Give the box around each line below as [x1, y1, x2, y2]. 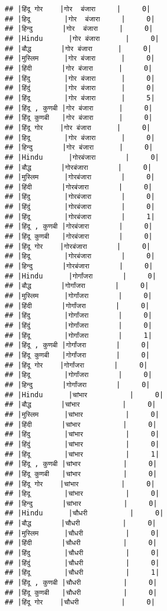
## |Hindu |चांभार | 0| [5, 390, 164, 399]
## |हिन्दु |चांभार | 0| [5, 499, 158, 508]
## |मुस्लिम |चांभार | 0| [5, 410, 159, 419]
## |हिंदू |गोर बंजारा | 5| [5, 93, 155, 102]
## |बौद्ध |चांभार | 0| [5, 400, 156, 409]
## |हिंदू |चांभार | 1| [5, 449, 160, 458]
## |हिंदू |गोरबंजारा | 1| [5, 212, 155, 221]
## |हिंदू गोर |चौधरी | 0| [5, 598, 155, 607]
